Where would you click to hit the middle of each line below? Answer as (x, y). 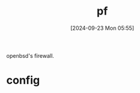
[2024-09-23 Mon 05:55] (102, 28)
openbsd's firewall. (30, 55)
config (23, 81)
